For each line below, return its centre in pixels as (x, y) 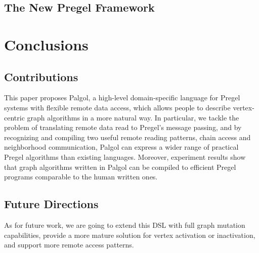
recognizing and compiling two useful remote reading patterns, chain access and (127, 137)
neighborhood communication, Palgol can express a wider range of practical (121, 147)
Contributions (41, 76)
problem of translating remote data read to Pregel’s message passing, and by (123, 127)
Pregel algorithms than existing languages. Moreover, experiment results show (125, 156)
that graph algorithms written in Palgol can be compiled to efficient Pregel (120, 167)
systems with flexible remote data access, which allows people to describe (117, 107)
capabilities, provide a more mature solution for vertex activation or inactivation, (130, 235)
